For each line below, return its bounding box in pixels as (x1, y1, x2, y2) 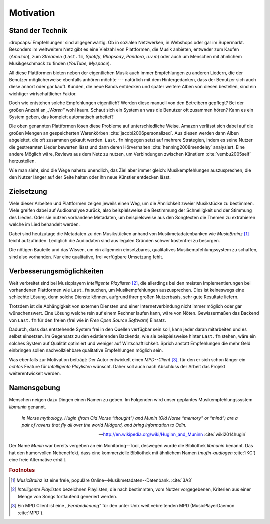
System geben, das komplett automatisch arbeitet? (9, 114, 114, 120)
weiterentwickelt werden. (9, 370, 61, 377)
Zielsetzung (9, 187, 47, 196)
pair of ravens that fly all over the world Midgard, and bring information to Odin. (21, 422, 187, 428)
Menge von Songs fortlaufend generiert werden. (18, 493, 117, 499)
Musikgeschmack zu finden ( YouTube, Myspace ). (9, 60, 111, 67)
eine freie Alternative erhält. (9, 456, 67, 462)
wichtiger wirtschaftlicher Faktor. (9, 90, 77, 97)
